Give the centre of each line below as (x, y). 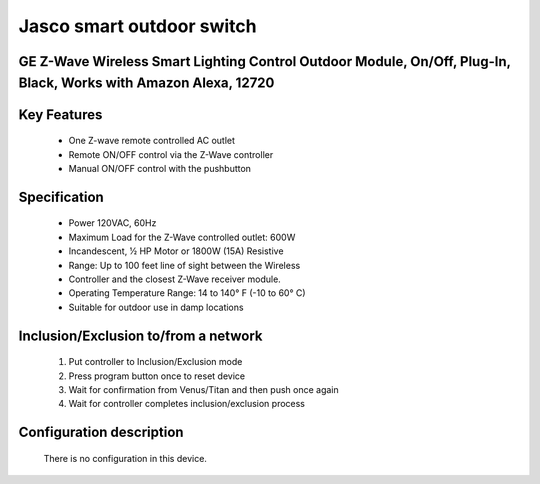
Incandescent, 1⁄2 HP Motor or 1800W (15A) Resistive (176, 251)
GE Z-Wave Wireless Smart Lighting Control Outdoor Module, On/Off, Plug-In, (264, 61)
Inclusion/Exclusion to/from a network (140, 335)
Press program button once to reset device (156, 376)
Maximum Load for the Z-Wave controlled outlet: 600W (182, 237)
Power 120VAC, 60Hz (112, 223)
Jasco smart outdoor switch (137, 26)
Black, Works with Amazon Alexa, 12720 (146, 82)
